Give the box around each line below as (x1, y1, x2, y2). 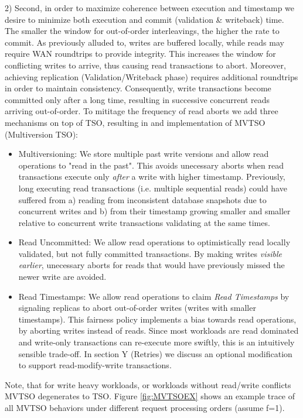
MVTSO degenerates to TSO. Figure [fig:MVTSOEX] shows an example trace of (5, 390, 295, 402)
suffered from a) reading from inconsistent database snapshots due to (18, 193, 267, 205)
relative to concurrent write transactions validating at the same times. (18, 216, 270, 228)
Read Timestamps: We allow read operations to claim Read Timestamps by (18, 290, 290, 302)
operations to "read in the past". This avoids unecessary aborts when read (18, 159, 284, 171)
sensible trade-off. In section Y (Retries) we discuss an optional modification (18, 347, 292, 359)
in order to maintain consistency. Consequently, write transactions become (5, 82, 271, 94)
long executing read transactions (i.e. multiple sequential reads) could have (18, 181, 287, 194)
